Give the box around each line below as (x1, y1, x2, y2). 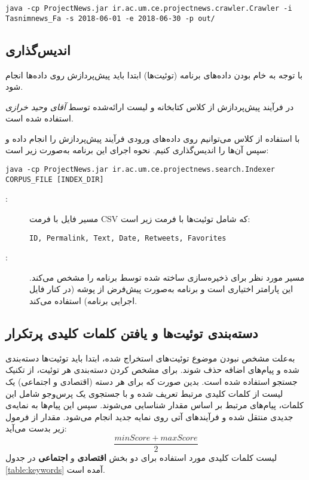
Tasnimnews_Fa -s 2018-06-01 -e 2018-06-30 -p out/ (5, 14, 215, 23)
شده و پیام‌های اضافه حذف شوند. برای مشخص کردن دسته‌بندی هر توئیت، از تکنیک (5, 363, 299, 376)
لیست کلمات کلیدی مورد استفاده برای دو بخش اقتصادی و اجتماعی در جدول (5, 451, 277, 464)
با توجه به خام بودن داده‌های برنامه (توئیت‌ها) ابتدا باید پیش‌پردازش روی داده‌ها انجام (5, 68, 303, 81)
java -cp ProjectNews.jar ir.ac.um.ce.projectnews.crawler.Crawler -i (5, 4, 292, 13)
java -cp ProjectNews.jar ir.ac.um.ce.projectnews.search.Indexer (5, 165, 276, 174)
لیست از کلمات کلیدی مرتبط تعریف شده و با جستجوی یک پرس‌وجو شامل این (5, 387, 283, 399)
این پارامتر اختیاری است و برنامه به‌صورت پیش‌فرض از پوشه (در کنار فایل (29, 282, 293, 295)
